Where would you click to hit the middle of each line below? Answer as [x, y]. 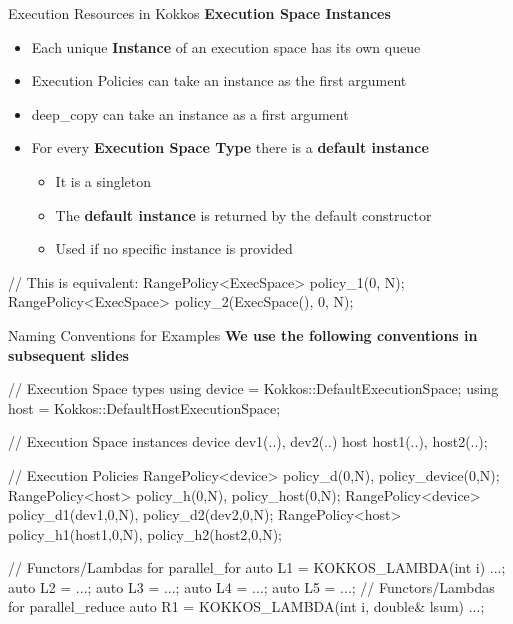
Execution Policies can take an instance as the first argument [219, 80]
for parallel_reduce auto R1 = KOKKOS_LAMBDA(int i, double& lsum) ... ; [246, 606]
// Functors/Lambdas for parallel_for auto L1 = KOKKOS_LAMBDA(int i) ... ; [257, 567]
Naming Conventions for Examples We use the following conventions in [243, 334]
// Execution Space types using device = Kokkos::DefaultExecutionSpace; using [253, 388]
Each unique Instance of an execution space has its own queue [226, 46]
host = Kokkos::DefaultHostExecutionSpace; [144, 407]
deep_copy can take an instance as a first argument [190, 113]
